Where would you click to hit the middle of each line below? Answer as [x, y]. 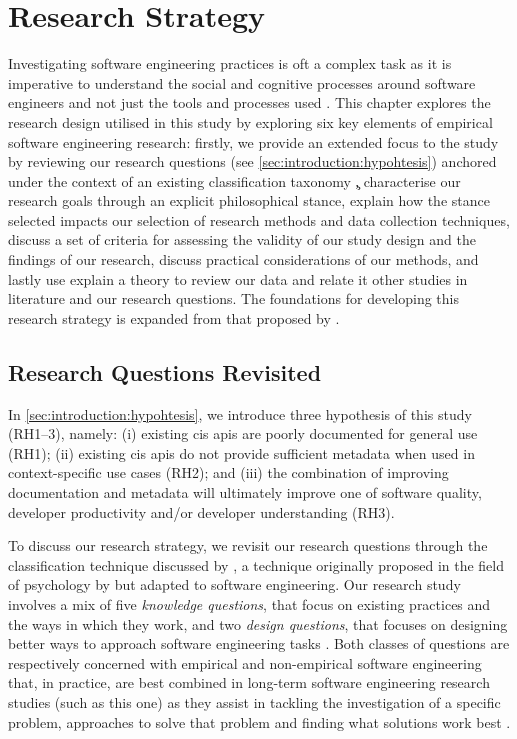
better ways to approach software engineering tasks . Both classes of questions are [259, 643]
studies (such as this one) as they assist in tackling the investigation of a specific [254, 701]
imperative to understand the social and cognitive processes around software [242, 82]
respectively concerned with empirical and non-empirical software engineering [245, 662]
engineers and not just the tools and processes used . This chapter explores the [249, 102]
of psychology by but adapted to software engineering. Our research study [234, 584]
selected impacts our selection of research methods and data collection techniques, [259, 219]
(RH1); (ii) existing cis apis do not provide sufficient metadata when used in [241, 452]
